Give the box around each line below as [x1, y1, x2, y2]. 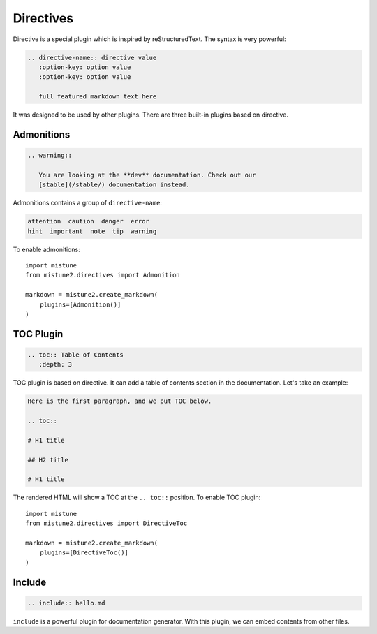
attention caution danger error [27, 217, 149, 226]
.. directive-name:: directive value [27, 53, 157, 61]
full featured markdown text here [38, 93, 157, 101]
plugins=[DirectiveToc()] [39, 549, 129, 556]
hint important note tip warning [27, 227, 157, 235]
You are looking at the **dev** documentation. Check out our [38, 171, 256, 179]
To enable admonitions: [13, 245, 80, 253]
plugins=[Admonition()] [39, 300, 121, 309]
